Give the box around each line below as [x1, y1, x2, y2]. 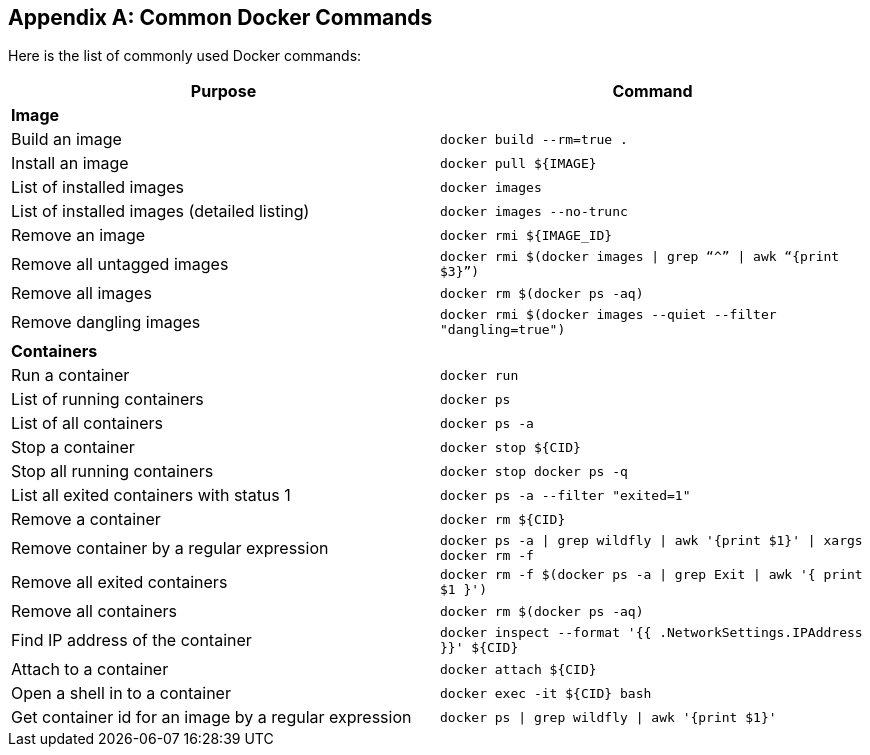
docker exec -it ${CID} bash [440, 685, 652, 701]
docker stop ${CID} [440, 439, 581, 455]
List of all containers [11, 413, 163, 434]
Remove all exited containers [11, 572, 228, 593]
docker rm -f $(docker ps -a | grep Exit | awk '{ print [440, 567, 863, 583]
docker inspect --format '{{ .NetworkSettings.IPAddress [440, 625, 863, 641]
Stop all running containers [11, 461, 214, 482]
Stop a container [11, 437, 135, 458]
